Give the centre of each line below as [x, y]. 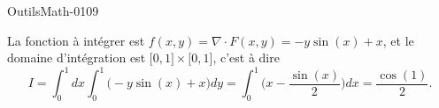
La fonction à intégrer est [76, 40]
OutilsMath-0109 [53, 11]
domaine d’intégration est [77, 58]
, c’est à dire [246, 58]
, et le [398, 40]
